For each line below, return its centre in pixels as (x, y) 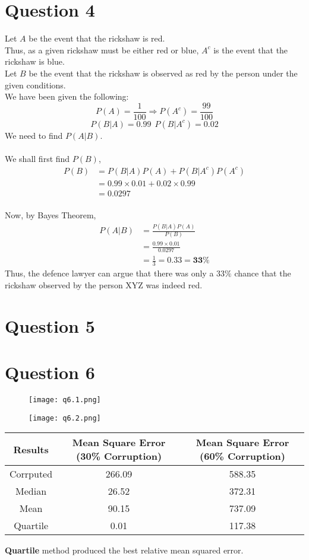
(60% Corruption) (242, 456)
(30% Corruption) (119, 456)
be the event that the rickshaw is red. (97, 38)
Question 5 (50, 325)
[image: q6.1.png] (65, 400)
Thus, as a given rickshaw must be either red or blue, (102, 50)
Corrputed (31, 474)
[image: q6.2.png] (65, 418)
